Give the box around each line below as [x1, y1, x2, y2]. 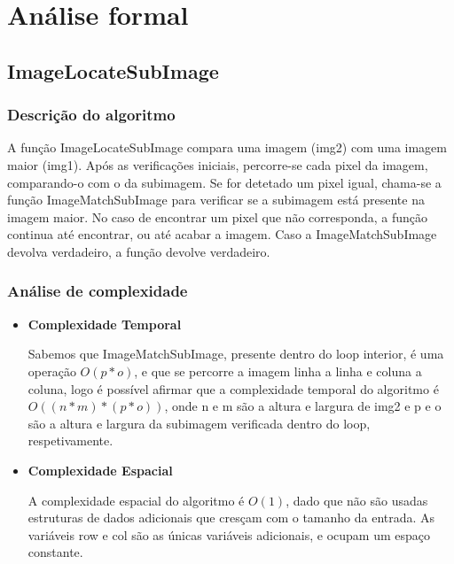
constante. [27, 543, 83, 561]
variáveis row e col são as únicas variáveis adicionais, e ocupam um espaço [27, 525, 431, 544]
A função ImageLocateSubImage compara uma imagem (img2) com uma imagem [7, 138, 447, 157]
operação [27, 361, 76, 380]
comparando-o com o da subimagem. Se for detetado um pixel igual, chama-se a [7, 173, 442, 191]
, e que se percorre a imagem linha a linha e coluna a [134, 361, 422, 380]
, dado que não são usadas [286, 491, 428, 509]
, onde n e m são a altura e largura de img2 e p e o [164, 397, 442, 415]
